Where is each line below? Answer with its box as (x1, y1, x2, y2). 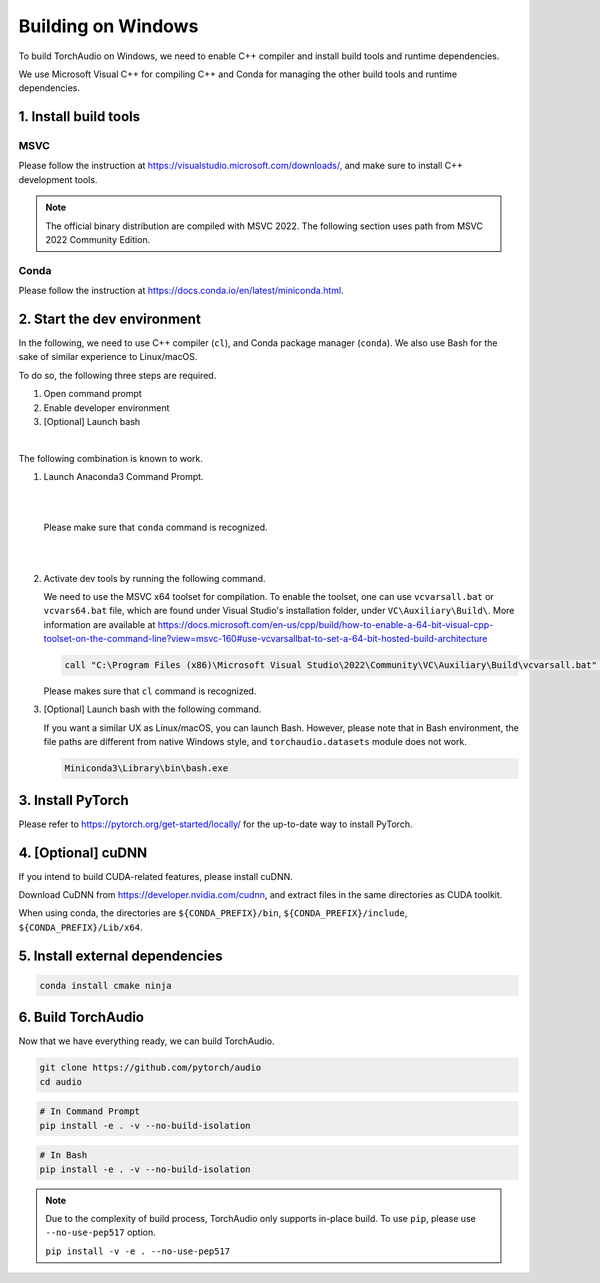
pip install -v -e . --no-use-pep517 (45, 1245, 231, 1257)
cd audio (39, 1076, 83, 1087)
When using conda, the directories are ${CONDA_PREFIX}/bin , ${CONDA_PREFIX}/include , (18, 907, 408, 919)
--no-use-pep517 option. (45, 1226, 157, 1239)
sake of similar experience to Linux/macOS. (18, 351, 198, 363)
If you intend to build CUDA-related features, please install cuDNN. (18, 870, 294, 882)
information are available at (43, 618, 156, 630)
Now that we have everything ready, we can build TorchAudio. (18, 1035, 275, 1047)
